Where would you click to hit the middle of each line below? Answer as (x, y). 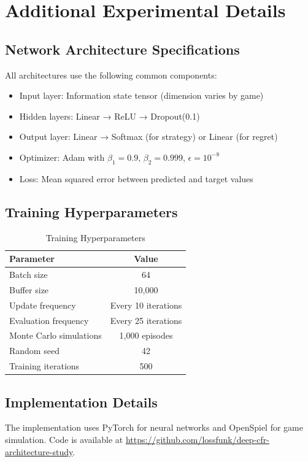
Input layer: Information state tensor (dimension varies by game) (141, 95)
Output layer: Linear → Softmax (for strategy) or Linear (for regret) (148, 137)
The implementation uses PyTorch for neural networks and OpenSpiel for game (154, 427)
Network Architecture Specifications (122, 49)
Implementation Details (81, 402)
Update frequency (43, 305)
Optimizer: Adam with (62, 157)
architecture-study (39, 451)
